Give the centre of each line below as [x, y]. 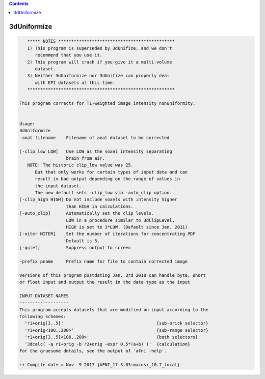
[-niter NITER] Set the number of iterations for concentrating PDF [107, 234]
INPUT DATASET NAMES [44, 296]
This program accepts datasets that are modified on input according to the [114, 309]
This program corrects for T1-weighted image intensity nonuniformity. [107, 103]
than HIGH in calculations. [100, 206]
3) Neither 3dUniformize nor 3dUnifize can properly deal [98, 76]
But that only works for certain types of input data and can [111, 172]
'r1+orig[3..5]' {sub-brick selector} [117, 323]
